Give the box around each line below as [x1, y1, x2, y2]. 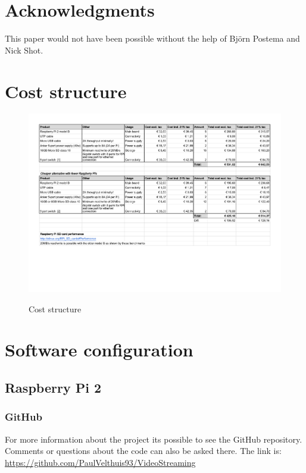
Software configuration [5, 337, 193, 362]
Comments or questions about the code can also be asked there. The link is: [5, 444, 282, 457]
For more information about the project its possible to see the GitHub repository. [5, 433, 302, 445]
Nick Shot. [5, 43, 43, 56]
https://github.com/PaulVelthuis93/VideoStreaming [5, 456, 196, 468]
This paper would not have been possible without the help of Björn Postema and [5, 32, 300, 45]
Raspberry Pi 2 [5, 378, 101, 397]
